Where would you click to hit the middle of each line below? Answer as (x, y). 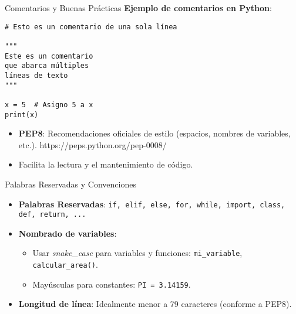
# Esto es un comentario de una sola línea (91, 27)
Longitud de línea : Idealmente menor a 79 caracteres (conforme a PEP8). (155, 304)
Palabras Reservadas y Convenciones (70, 184)
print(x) (22, 115)
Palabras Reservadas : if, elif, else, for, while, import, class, (152, 204)
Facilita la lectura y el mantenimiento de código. (106, 164)
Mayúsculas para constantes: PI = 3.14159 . (112, 284)
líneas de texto (36, 75)
